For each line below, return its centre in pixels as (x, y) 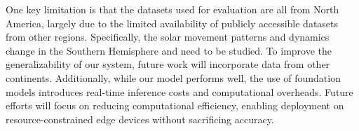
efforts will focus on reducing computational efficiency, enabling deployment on (175, 105)
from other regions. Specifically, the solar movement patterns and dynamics (168, 37)
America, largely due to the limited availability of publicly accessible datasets (172, 23)
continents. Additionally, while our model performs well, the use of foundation (173, 77)
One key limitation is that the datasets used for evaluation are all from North (172, 9)
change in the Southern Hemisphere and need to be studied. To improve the (169, 50)
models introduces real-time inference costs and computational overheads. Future (179, 91)
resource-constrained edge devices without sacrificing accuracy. (140, 119)
